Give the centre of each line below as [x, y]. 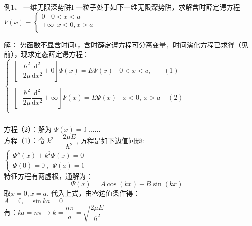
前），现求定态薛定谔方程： [47, 54]
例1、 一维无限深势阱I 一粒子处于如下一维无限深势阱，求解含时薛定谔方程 [122, 7]
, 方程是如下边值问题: [110, 141]
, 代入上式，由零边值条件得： [93, 192]
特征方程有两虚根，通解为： [48, 176]
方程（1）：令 [24, 141]
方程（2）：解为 [28, 129]
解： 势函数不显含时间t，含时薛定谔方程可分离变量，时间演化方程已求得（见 [126, 44]
